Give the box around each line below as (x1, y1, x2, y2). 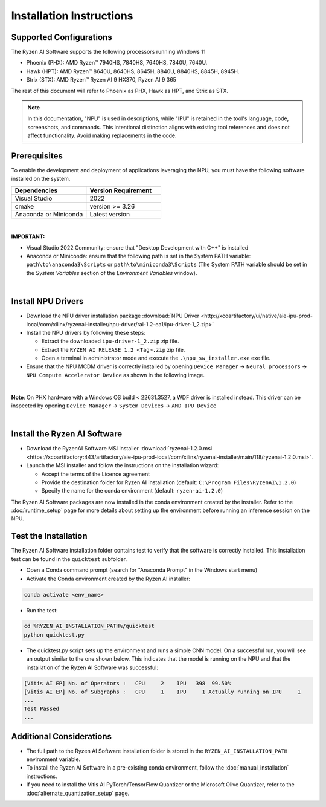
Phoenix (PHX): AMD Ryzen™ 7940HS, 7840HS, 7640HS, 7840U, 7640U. (26, 59, 208, 66)
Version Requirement (89, 186, 152, 195)
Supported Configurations (11, 32, 112, 42)
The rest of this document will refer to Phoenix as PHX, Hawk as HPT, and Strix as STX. (11, 87, 229, 94)
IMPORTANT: (11, 233, 45, 240)
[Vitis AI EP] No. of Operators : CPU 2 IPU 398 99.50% (24, 680, 231, 687)
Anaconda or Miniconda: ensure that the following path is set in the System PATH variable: (26, 253, 251, 260)
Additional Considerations (11, 731, 112, 742)
